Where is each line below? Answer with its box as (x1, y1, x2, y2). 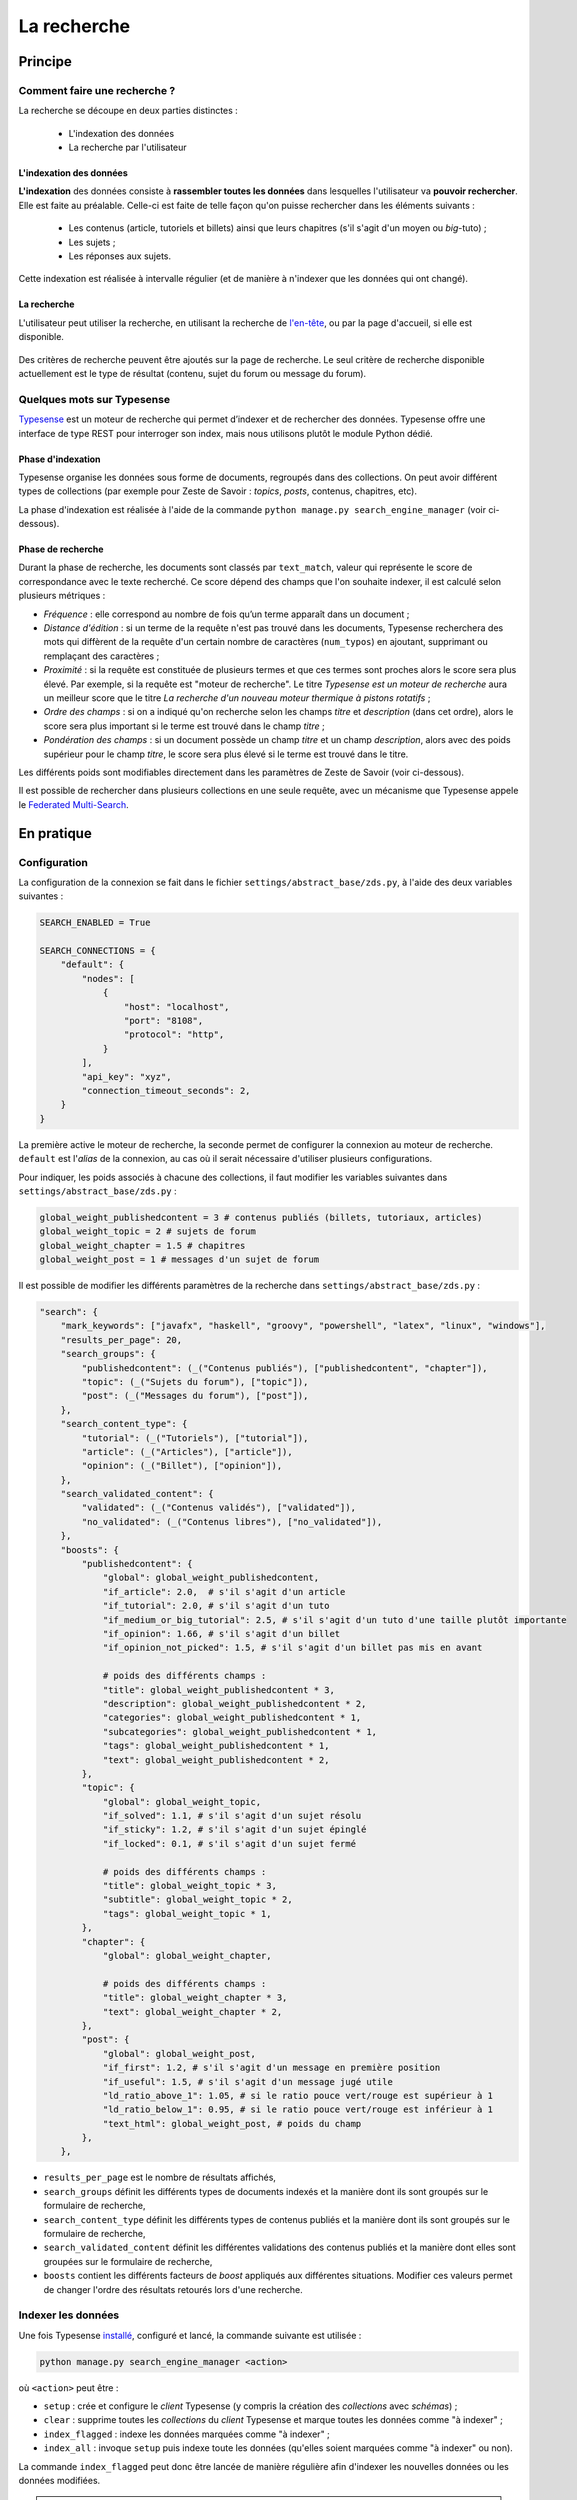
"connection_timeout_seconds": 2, (81, 1085, 251, 1096)
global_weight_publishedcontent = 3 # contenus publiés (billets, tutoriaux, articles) (39, 1211, 483, 1223)
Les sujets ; (68, 236, 116, 248)
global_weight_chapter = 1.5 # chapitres (39, 1240, 246, 1251)
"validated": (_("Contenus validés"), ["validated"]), (81, 1502, 357, 1514)
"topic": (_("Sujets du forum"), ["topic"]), (81, 1376, 309, 1387)
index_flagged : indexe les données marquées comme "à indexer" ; (43, 2428, 330, 2440)
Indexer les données (18, 2308, 120, 2322)
